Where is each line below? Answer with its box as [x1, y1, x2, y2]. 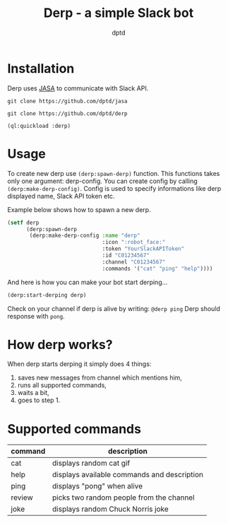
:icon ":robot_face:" [102, 239, 166, 246]
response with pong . [7, 312, 65, 320]
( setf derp [7, 219, 40, 226]
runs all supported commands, [17, 381, 107, 389]
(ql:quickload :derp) [7, 122, 71, 129]
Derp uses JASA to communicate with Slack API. [7, 83, 149, 93]
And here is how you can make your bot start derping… [7, 278, 168, 286]
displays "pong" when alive [52, 481, 143, 491]
